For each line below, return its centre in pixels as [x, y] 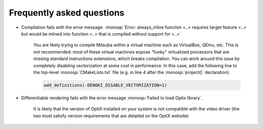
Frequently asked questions [67, 13]
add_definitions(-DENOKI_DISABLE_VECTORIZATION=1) [105, 85]
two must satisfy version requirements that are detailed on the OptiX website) [111, 116]
